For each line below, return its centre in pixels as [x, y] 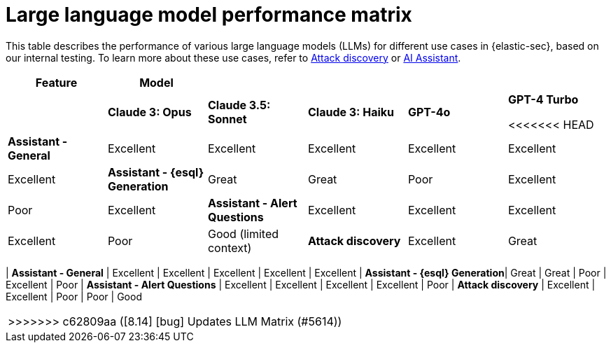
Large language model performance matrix [209, 15]
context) [230, 248]
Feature [56, 82]
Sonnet [227, 119]
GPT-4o [429, 112]
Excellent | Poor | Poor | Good [74, 296]
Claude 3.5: [239, 105]
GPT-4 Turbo [543, 99]
